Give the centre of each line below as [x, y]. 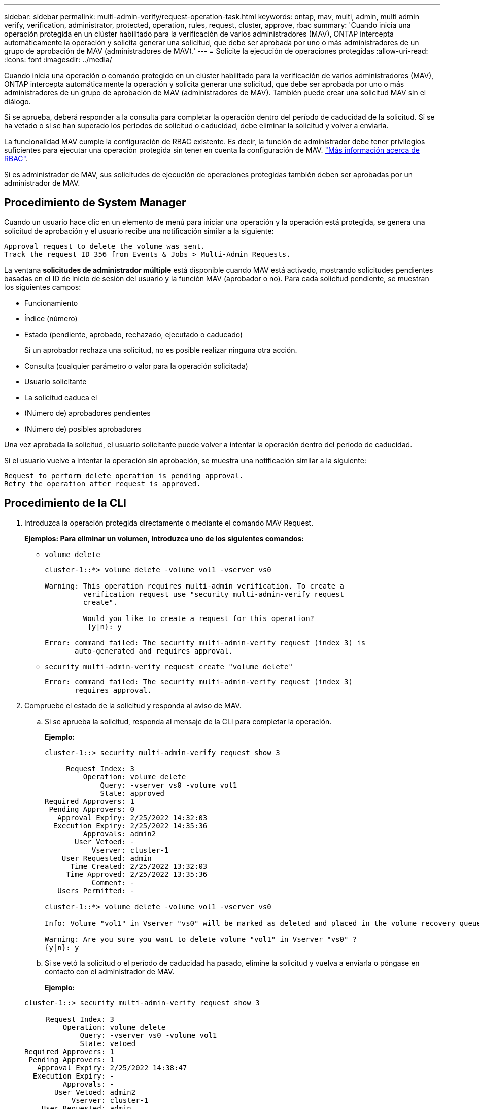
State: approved [132, 793]
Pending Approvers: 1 [72, 1059]
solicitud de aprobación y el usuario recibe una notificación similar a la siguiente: [139, 231]
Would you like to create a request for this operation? [199, 618]
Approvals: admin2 [119, 834]
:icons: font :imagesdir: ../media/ [58, 60]
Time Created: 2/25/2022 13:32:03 [139, 866]
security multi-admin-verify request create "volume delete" [169, 666]
